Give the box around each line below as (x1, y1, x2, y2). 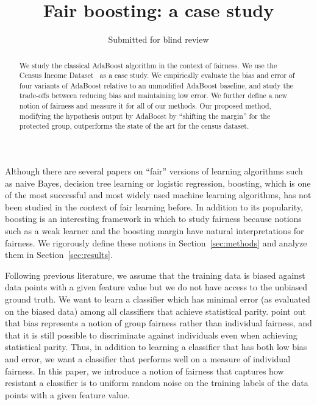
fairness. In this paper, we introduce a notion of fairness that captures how (5, 364, 284, 377)
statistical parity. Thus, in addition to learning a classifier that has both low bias (5, 340, 307, 353)
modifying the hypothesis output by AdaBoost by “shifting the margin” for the (19, 110, 271, 121)
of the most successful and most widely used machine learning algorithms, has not (5, 188, 312, 201)
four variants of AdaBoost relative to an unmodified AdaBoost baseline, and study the (19, 80, 294, 90)
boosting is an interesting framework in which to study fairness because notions (5, 212, 302, 225)
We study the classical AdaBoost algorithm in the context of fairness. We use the (19, 60, 277, 70)
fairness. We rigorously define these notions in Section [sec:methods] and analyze (5, 236, 307, 249)
